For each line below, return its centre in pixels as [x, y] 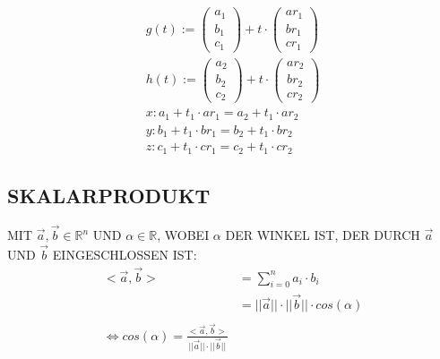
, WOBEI [183, 235]
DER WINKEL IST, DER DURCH [323, 235]
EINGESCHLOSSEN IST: [125, 254]
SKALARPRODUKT [109, 195]
